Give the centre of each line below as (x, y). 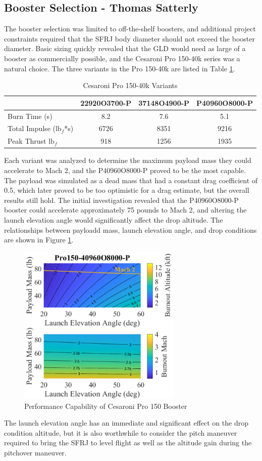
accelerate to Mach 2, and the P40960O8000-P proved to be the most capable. (125, 170)
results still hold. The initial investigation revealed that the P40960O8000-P (121, 200)
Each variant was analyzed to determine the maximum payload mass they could (128, 160)
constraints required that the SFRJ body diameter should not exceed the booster (129, 38)
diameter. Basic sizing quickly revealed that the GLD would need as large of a (125, 48)
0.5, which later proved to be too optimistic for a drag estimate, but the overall (127, 190)
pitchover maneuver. (35, 452)
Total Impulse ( (32, 128)
